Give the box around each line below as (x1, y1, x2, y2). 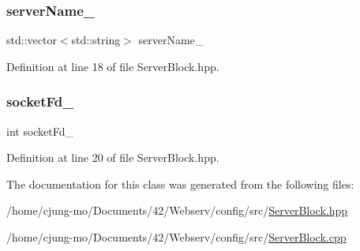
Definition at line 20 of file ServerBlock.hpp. (6, 149, 219, 166)
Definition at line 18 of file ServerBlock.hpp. (6, 58, 219, 74)
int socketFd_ (6, 122, 74, 139)
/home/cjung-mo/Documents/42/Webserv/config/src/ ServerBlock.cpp (6, 229, 347, 245)
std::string (71, 32, 121, 48)
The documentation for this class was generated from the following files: (6, 175, 354, 192)
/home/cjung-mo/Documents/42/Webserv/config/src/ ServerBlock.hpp (6, 202, 348, 219)
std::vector (6, 32, 57, 48)
